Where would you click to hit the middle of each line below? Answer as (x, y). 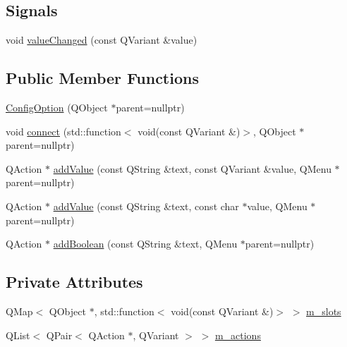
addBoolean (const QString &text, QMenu (145, 244)
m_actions (238, 335)
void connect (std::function (63, 131)
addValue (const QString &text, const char (146, 206)
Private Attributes (74, 282)
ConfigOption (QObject (57, 107)
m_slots (324, 311)
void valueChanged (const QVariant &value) (102, 40)
